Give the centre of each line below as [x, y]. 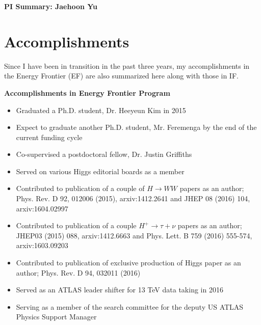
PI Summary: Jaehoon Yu [51, 6]
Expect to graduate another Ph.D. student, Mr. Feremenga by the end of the [136, 127]
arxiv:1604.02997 [42, 208]
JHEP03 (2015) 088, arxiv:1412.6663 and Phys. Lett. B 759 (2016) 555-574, [134, 235]
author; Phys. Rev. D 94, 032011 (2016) [78, 272]
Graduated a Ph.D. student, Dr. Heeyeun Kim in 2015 [101, 110]
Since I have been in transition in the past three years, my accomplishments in [127, 65]
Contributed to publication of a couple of [80, 188]
